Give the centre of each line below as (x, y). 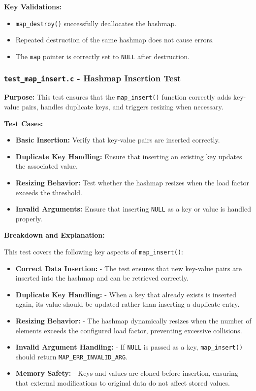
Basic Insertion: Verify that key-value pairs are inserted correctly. (118, 140)
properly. (29, 218)
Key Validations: (33, 6)
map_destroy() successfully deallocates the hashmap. (96, 23)
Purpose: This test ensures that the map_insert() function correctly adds (118, 97)
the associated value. (47, 166)
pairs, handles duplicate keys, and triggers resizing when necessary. (123, 106)
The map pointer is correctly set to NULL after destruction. (102, 56)
